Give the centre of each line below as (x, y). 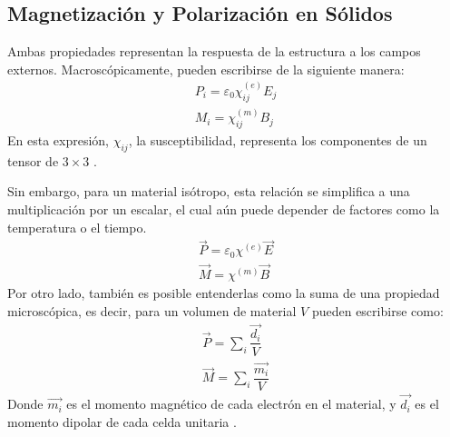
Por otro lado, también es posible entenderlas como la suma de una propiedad (224, 293)
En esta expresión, (58, 139)
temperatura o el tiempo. (77, 227)
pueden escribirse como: (377, 310)
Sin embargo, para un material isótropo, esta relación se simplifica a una (209, 191)
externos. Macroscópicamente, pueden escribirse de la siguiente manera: (206, 69)
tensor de (33, 160)
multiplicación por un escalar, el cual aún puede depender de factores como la (224, 209)
